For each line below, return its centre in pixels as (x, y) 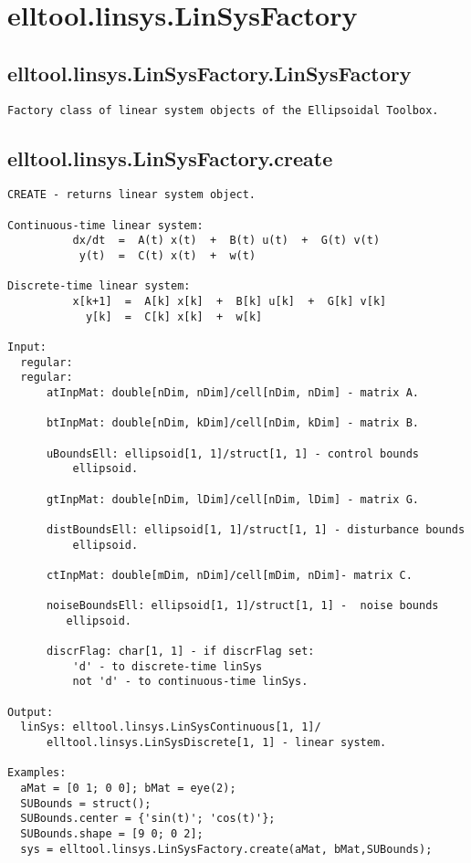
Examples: (37, 773)
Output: (31, 712)
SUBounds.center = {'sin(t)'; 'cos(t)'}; (148, 819)
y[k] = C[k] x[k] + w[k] (174, 316)
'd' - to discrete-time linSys (167, 666)
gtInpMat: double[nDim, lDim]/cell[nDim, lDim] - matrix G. (233, 499)
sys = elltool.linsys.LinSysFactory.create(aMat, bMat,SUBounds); (226, 849)
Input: (27, 347)
